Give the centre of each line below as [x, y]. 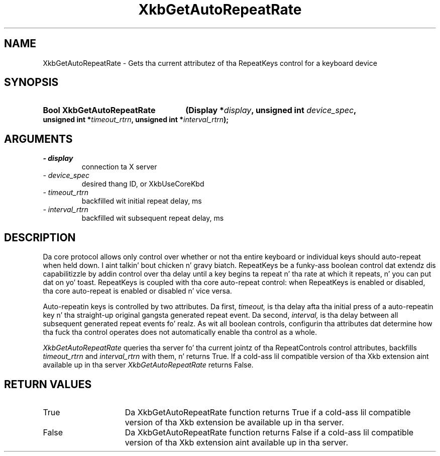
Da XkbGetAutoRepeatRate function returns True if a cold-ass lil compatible [268, 412]
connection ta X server [119, 167]
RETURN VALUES [48, 384]
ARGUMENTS [38, 139]
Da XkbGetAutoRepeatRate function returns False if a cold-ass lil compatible [269, 432]
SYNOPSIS [31, 82]
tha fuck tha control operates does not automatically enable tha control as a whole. [180, 332]
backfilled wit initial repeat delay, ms [142, 201]
